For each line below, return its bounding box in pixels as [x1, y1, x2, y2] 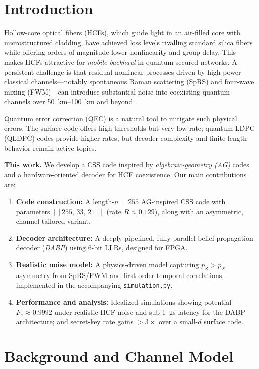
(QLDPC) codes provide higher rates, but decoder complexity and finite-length [4, 133, 247, 143]
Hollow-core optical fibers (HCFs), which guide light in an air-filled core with [4, 27, 241, 38]
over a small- [158, 316, 198, 327]
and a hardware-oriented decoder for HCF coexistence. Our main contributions [4, 169, 247, 179]
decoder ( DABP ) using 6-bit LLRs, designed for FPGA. [16, 242, 188, 253]
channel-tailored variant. [16, 216, 91, 226]
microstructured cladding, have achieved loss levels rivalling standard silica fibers [4, 37, 253, 47]
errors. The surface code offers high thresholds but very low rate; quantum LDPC [4, 123, 255, 133]
